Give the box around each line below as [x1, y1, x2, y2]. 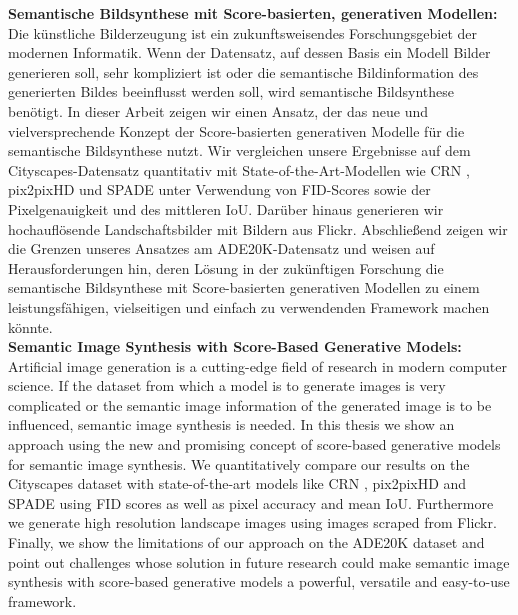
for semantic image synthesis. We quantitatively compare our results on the [8, 453, 470, 474]
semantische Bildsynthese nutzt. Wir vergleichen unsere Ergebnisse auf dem [8, 140, 471, 161]
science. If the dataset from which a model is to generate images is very [8, 375, 446, 396]
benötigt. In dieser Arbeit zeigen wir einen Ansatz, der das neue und [8, 100, 428, 121]
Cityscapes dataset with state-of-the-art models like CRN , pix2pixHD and [8, 473, 467, 494]
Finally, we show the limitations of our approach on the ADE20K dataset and [8, 532, 485, 553]
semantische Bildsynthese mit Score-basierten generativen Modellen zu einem [8, 277, 480, 298]
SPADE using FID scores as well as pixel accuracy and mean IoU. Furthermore [8, 492, 494, 513]
